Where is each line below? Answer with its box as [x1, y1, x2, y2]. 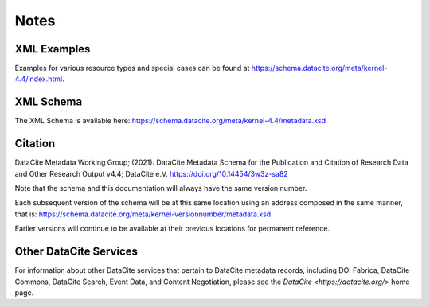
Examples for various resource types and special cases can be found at [14, 64, 250, 73]
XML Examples [14, 42, 91, 56]
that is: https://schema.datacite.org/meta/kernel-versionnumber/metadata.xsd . [14, 209, 274, 219]
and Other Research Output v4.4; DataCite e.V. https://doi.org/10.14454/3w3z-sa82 [14, 169, 288, 178]
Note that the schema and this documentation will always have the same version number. [14, 184, 307, 193]
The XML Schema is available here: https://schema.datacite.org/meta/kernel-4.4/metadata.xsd [14, 116, 326, 126]
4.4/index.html [14, 74, 63, 84]
